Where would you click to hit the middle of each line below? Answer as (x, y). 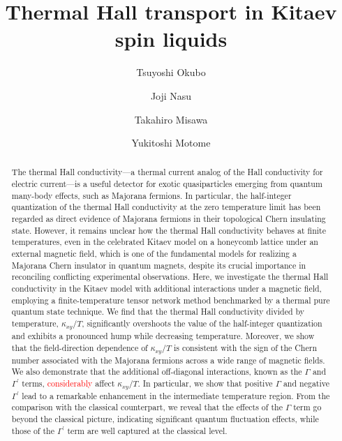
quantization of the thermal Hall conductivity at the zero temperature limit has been (166, 207)
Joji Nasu (171, 95)
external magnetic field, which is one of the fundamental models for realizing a (154, 254)
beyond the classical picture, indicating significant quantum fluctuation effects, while (165, 419)
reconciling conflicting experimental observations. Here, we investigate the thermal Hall (170, 277)
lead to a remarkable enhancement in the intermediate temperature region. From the (176, 395)
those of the (33, 430)
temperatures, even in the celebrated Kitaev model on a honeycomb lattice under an (165, 242)
